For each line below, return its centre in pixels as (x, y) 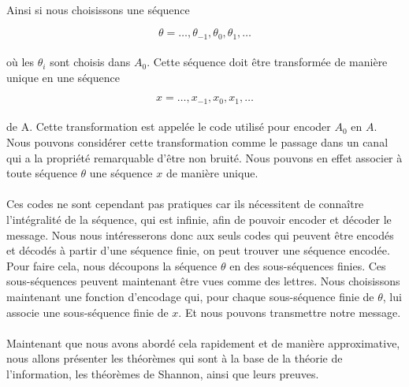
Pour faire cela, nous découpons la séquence (112, 265)
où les (20, 62)
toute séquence (42, 173)
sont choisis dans (90, 62)
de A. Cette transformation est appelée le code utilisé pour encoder (169, 127)
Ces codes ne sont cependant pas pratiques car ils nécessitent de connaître (185, 204)
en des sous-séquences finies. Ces (308, 265)
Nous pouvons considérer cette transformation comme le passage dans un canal (197, 142)
